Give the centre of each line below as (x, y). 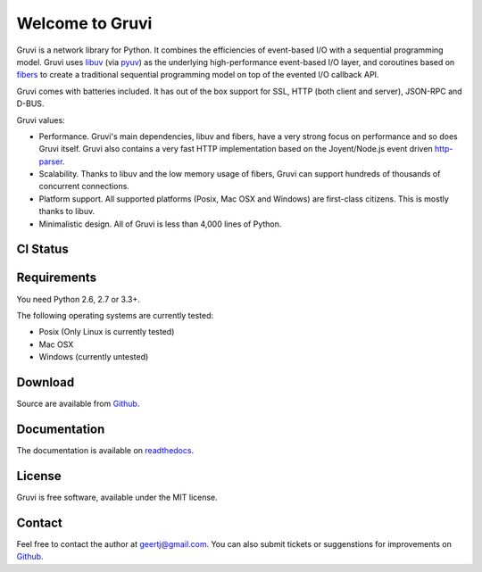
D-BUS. (30, 104)
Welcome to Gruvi (84, 23)
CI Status (42, 249)
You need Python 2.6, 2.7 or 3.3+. (78, 299)
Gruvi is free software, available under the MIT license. (117, 497)
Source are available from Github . (78, 404)
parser (50, 162)
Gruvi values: (41, 120)
